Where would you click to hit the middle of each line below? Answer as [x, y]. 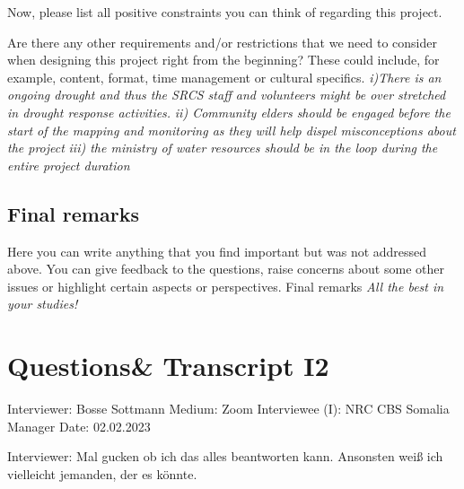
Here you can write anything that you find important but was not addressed [217, 251]
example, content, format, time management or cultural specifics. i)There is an [224, 77]
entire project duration [69, 165]
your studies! [43, 304]
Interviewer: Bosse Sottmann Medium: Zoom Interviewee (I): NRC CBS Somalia [228, 409]
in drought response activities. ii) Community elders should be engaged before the [229, 112]
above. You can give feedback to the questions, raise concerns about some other [226, 269]
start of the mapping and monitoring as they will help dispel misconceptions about [232, 130]
